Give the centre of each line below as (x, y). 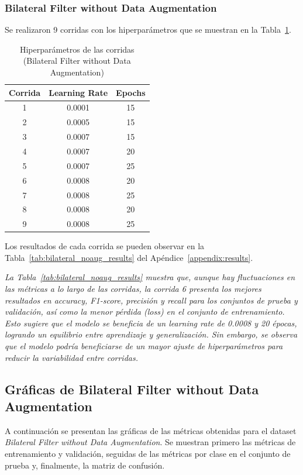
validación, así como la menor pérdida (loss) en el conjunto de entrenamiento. (145, 311)
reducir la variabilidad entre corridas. (71, 357)
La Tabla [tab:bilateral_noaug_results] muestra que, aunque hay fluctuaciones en (150, 277)
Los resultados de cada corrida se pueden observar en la (105, 246)
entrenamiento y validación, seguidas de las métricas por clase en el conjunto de (148, 453)
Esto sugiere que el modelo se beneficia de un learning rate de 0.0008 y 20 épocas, (151, 323)
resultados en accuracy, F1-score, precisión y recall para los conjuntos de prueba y (151, 300)
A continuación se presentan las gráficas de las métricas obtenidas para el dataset (151, 430)
